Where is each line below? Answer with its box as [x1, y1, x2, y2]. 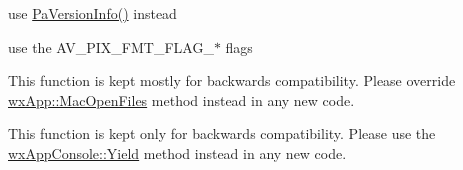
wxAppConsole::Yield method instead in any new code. [8, 142, 347, 163]
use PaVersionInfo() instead [8, 3, 177, 23]
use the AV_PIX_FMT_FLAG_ [8, 36, 214, 57]
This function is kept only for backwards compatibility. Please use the [8, 123, 436, 144]
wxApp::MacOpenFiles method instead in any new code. [8, 89, 355, 110]
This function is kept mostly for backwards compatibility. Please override [8, 70, 456, 91]
